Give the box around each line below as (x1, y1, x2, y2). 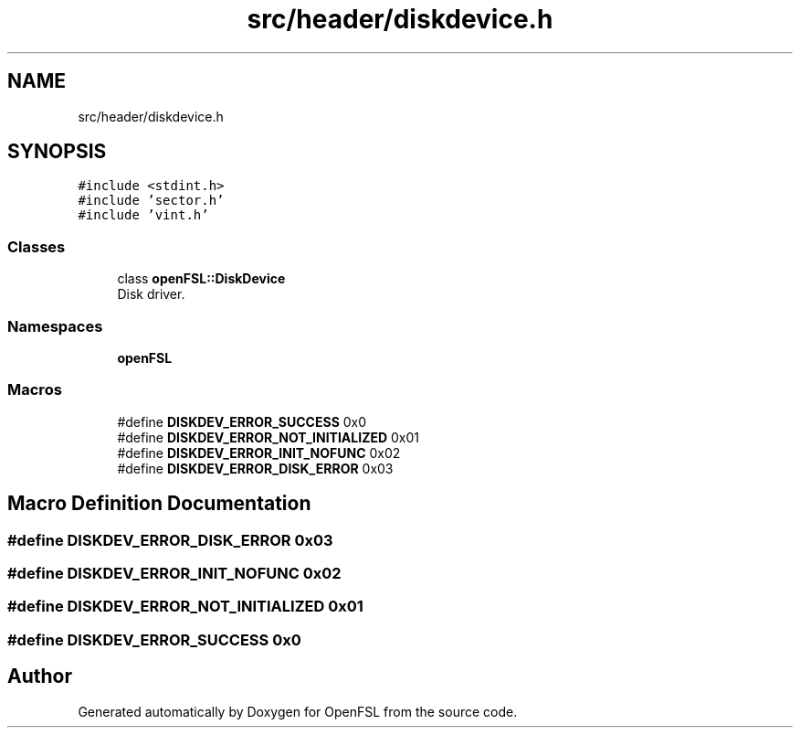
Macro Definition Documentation (7, 492, 311, 516)
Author (7, 665, 72, 688)
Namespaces (7, 316, 103, 336)
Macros (7, 380, 62, 399)
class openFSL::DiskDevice (117, 271, 286, 287)
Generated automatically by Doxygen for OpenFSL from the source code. (78, 703, 518, 719)
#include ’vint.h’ (78, 208, 209, 223)
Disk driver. (117, 286, 185, 303)
